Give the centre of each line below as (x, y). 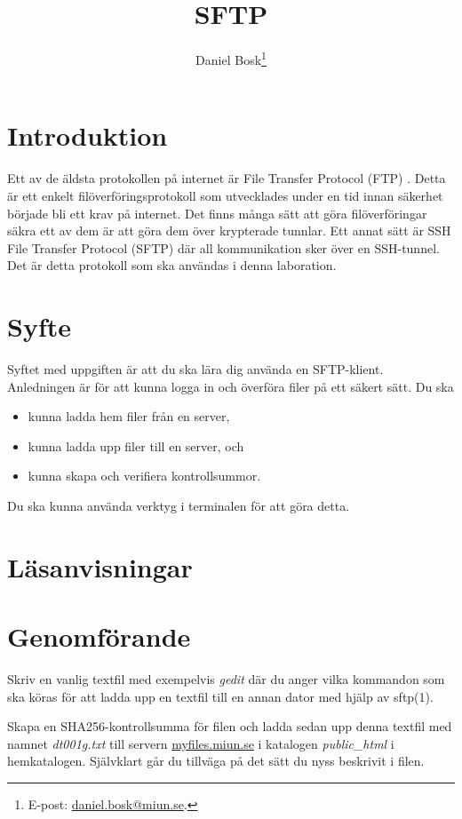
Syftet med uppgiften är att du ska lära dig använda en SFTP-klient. (195, 369)
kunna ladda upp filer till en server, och (136, 445)
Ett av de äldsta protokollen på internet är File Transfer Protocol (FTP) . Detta (227, 178)
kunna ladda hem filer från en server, (129, 416)
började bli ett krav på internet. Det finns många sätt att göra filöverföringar (217, 213)
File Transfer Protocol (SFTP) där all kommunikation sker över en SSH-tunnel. (223, 247)
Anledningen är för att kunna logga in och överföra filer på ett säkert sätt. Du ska (231, 386)
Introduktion (88, 135)
